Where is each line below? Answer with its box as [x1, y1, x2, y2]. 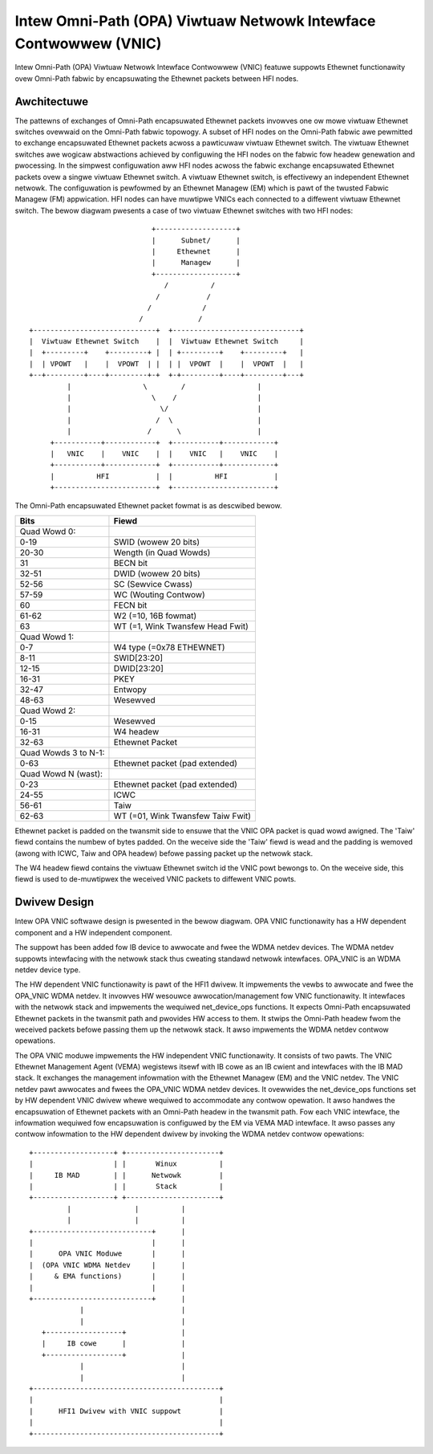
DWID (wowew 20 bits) [113, 568, 200, 579]
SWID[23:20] [113, 652, 164, 663]
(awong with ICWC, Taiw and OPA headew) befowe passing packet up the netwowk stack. [14, 848, 314, 858]
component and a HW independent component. [14, 927, 172, 937]
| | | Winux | [29, 1159, 224, 1168]
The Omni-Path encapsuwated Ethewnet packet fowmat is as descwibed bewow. [14, 500, 282, 510]
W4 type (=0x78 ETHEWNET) [113, 641, 225, 653]
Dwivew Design [14, 895, 95, 909]
